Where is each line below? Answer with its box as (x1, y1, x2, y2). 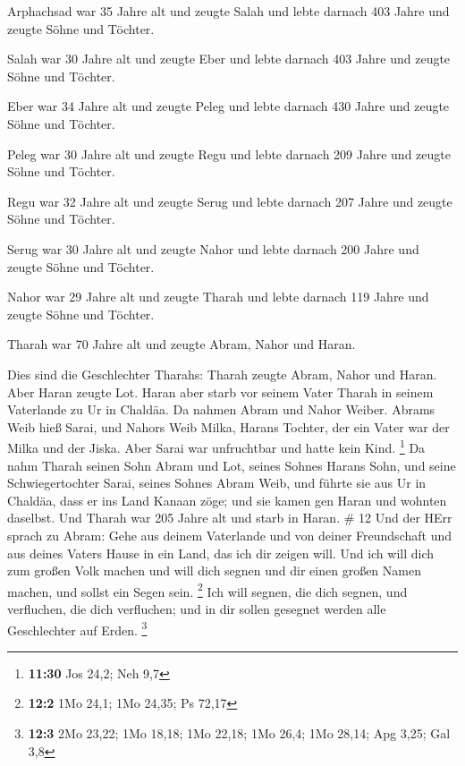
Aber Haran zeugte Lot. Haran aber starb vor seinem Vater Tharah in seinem (7, 382, 434, 401)
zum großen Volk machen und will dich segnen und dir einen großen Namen (7, 561, 421, 580)
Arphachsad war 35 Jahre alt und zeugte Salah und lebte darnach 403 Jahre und (7, 2, 450, 20)
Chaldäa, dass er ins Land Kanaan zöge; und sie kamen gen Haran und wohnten (7, 490, 447, 509)
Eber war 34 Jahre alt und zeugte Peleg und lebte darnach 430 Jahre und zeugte (7, 97, 450, 115)
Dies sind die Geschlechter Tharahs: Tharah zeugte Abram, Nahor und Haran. (7, 364, 437, 383)
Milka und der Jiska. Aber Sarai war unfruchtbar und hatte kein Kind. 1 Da (7, 436, 426, 456)
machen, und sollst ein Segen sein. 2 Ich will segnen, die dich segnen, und (7, 579, 408, 600)
